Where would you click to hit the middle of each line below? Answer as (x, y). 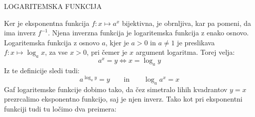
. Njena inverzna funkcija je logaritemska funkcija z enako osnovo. (148, 33)
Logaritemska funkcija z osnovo (52, 42)
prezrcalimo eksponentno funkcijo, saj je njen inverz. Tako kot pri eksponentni (123, 99)
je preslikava (196, 42)
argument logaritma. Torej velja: (185, 52)
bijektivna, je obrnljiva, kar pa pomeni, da (187, 23)
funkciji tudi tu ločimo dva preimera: (60, 109)
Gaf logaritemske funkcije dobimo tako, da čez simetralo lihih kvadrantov (116, 89)
